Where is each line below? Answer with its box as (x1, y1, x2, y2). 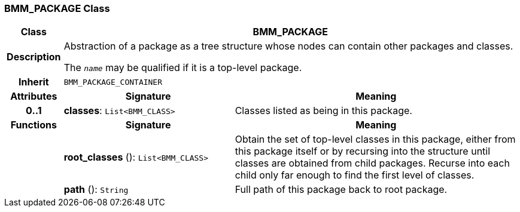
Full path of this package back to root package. (235, 183, 448, 196)
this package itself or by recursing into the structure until (235, 145, 491, 158)
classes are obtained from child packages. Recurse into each (235, 157, 510, 170)
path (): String (63, 183, 129, 196)
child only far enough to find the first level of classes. (235, 169, 475, 182)
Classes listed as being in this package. (235, 105, 412, 117)
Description (7, 51, 61, 63)
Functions (10, 119, 57, 131)
